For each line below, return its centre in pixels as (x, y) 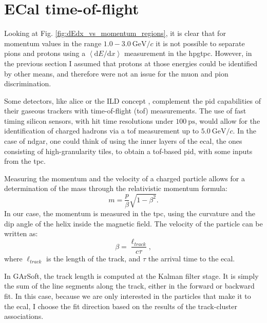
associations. (24, 316)
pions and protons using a (45, 53)
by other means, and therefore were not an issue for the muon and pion (116, 73)
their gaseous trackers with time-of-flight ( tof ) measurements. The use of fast (125, 111)
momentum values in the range (53, 43)
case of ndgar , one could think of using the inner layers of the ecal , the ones (123, 141)
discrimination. (28, 83)
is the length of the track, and (93, 259)
